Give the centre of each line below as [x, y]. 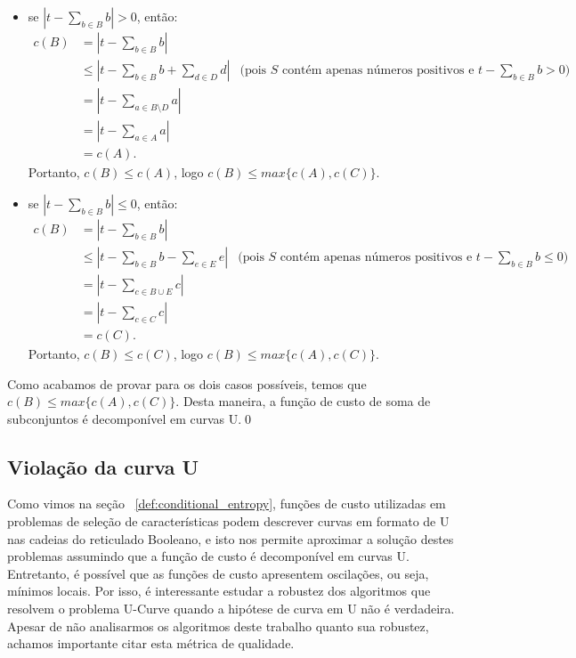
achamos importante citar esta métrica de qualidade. [151, 643]
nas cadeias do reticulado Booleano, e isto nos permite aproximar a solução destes [231, 538]
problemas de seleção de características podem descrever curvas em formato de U [228, 521]
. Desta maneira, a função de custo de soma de [303, 401]
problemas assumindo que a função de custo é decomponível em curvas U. [208, 556]
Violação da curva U [103, 466]
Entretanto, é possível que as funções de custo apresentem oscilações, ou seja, [218, 573]
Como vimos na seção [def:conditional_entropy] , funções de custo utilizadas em [227, 504]
